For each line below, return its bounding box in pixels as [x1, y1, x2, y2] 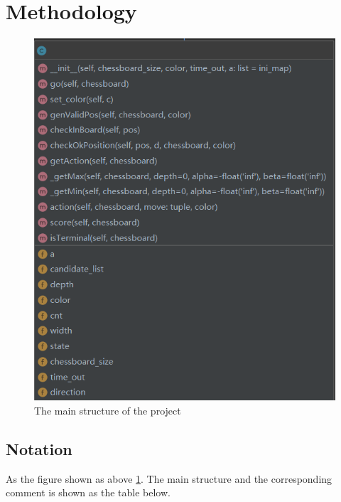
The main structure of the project [34, 402, 181, 417]
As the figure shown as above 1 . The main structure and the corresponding [6, 471, 332, 486]
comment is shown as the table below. [6, 485, 170, 500]
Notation [6, 437, 72, 459]
